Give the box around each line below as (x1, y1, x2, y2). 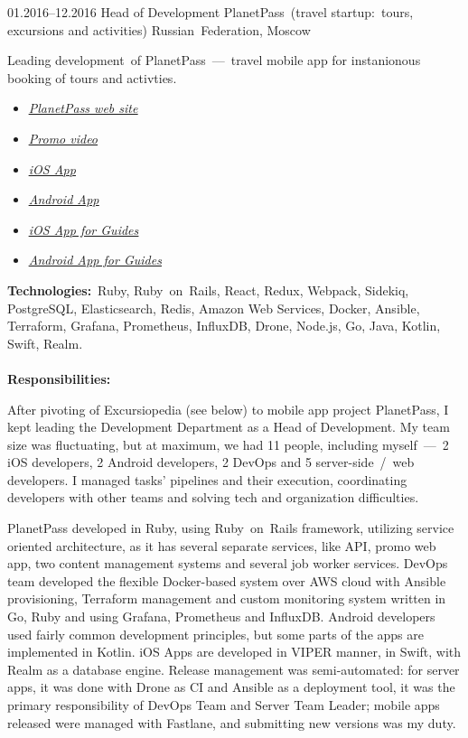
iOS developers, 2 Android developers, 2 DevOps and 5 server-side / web (7, 453, 415, 472)
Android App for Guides (28, 250, 162, 269)
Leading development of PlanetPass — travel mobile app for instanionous (7, 51, 421, 70)
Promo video (28, 128, 98, 147)
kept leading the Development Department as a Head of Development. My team (7, 417, 450, 436)
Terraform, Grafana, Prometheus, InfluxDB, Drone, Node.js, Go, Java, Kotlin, (7, 316, 441, 335)
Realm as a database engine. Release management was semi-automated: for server (7, 659, 460, 678)
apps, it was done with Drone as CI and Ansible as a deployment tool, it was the (7, 677, 455, 696)
